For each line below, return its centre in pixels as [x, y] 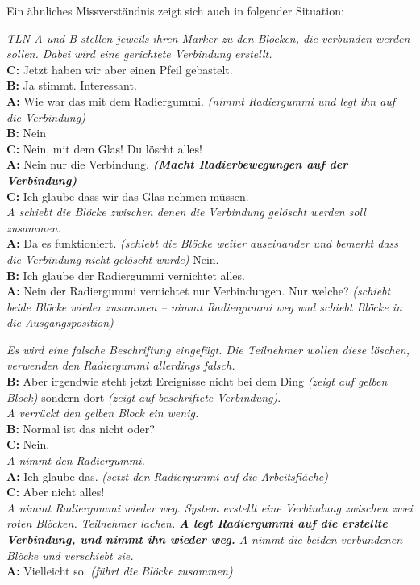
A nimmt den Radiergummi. [76, 460]
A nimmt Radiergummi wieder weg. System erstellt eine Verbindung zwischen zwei [210, 507]
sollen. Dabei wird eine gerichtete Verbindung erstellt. [139, 54]
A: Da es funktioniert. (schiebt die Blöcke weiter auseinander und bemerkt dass [202, 243]
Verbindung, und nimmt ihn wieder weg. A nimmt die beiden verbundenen [205, 539]
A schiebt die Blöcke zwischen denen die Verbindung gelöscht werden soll [186, 212]
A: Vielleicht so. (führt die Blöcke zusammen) [120, 571]
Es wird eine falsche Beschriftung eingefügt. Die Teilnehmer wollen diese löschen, [208, 349]
